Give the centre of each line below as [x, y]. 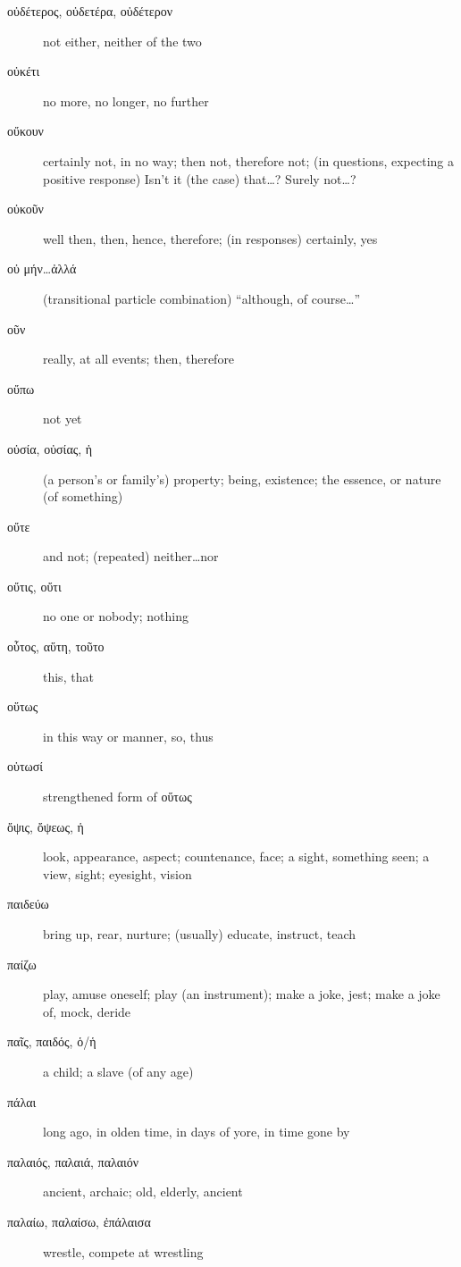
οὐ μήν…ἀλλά [42, 269]
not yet [63, 419]
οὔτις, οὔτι [34, 586]
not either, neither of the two [122, 41]
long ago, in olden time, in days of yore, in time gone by [197, 1132]
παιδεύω [28, 904]
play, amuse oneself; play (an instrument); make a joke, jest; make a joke [242, 994]
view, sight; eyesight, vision [117, 873]
